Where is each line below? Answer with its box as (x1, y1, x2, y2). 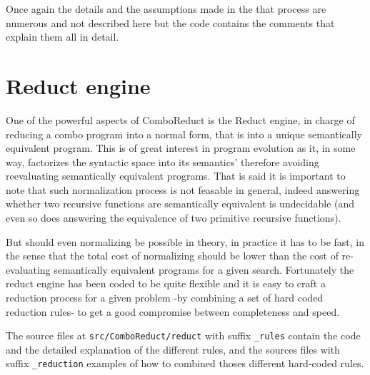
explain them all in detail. (6, 29, 119, 44)
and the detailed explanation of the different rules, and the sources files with (6, 341, 340, 356)
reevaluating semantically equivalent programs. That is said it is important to (6, 168, 346, 183)
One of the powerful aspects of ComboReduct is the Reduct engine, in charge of (6, 112, 355, 127)
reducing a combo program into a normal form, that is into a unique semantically (6, 126, 362, 141)
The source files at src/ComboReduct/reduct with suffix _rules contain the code (6, 328, 361, 343)
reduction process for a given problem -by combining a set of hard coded (6, 290, 324, 305)
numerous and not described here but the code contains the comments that (6, 15, 335, 30)
